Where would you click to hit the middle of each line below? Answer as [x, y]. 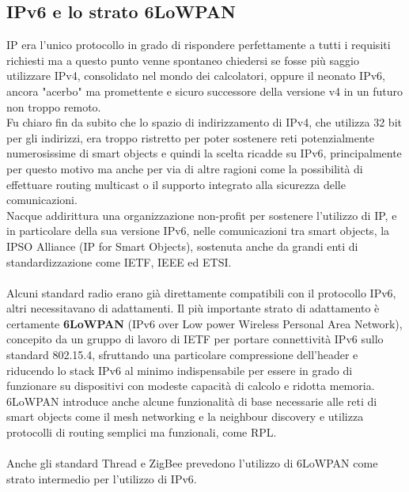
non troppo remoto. [54, 106]
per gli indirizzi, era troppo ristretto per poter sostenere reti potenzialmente [190, 137]
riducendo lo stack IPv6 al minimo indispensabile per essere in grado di [180, 370]
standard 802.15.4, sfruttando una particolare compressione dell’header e [182, 355]
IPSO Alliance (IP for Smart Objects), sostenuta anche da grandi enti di [182, 246]
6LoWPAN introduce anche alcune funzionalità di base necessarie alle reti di [192, 401]
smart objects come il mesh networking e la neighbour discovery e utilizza [185, 416]
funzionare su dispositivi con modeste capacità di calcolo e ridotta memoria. [191, 386]
